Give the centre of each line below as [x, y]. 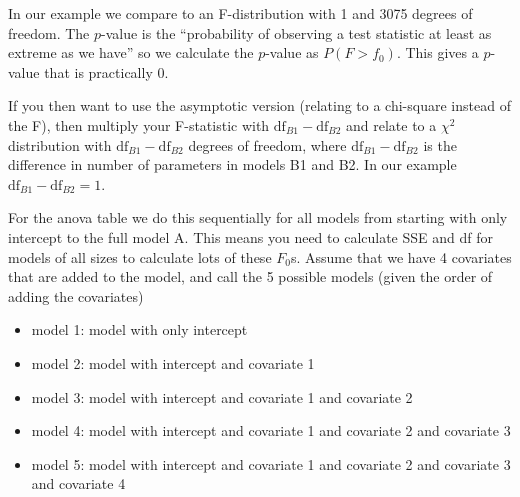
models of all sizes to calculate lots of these [140, 256]
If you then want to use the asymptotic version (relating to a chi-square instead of [259, 105]
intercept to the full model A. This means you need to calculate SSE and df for [250, 236]
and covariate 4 [78, 483]
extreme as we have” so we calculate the [131, 52]
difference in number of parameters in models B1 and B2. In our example [232, 164]
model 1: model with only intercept [139, 329]
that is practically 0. [106, 71]
